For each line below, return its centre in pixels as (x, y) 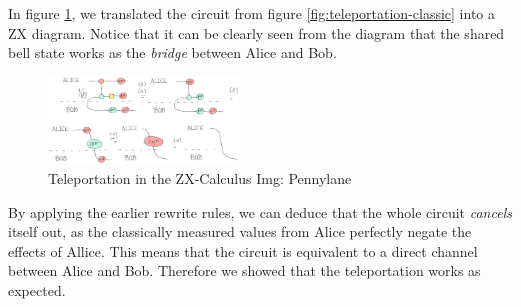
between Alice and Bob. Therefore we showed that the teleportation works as (244, 270)
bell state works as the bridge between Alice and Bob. (172, 52)
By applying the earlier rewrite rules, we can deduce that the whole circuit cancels (260, 211)
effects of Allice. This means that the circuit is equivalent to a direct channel (243, 250)
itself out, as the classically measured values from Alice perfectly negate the (240, 231)
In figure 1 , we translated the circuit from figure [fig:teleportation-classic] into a (251, 13)
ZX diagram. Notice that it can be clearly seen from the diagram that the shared (256, 32)
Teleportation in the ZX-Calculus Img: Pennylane (200, 177)
